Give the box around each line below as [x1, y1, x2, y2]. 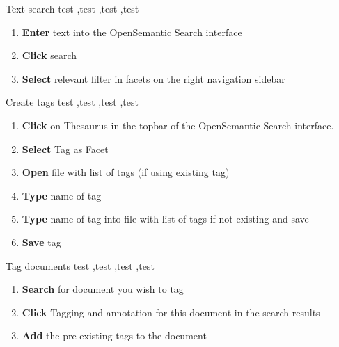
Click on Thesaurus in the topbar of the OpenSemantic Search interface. [22, 118, 334, 132]
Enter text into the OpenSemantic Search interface [22, 24, 242, 39]
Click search [22, 48, 77, 63]
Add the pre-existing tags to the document [22, 328, 207, 343]
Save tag [22, 234, 61, 249]
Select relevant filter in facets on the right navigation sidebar [22, 71, 285, 86]
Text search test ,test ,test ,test [6, 1, 139, 15]
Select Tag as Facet [22, 141, 109, 156]
